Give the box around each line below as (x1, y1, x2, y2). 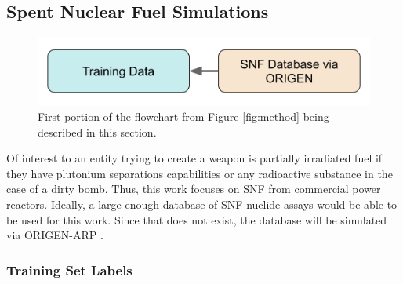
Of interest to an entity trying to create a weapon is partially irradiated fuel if (6, 150, 383, 166)
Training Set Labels (6, 260, 133, 279)
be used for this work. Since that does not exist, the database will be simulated (6, 211, 387, 228)
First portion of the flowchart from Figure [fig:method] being (38, 108, 329, 125)
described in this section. (38, 123, 157, 140)
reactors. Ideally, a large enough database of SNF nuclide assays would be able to (6, 196, 398, 213)
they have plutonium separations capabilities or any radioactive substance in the (6, 165, 393, 181)
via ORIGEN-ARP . (6, 227, 103, 243)
